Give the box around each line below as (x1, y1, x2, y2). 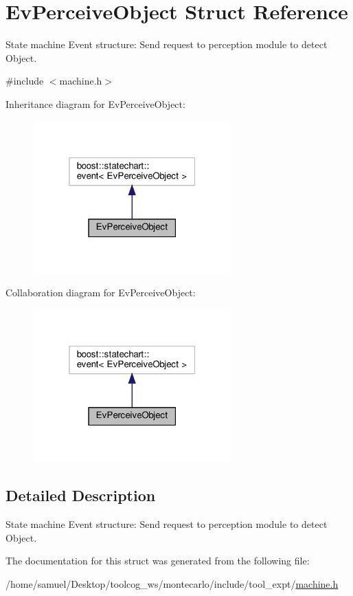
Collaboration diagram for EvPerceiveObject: (5, 285, 196, 300)
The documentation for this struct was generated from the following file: (5, 553, 310, 568)
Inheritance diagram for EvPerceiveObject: (5, 96, 185, 111)
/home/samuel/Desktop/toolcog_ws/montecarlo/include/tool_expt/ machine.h (5, 576, 339, 591)
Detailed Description (5, 485, 156, 506)
